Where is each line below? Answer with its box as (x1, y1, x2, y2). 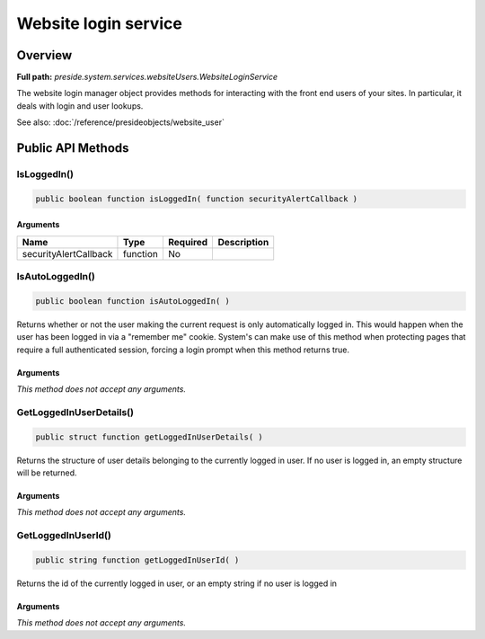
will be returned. (16, 467, 77, 478)
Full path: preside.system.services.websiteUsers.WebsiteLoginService (16, 72, 278, 83)
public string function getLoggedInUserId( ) (35, 555, 240, 565)
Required (167, 235, 208, 248)
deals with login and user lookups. (16, 100, 144, 111)
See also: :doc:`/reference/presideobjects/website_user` (16, 117, 225, 128)
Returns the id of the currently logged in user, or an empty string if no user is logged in (16, 578, 337, 589)
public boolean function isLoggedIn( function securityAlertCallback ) (35, 193, 358, 204)
